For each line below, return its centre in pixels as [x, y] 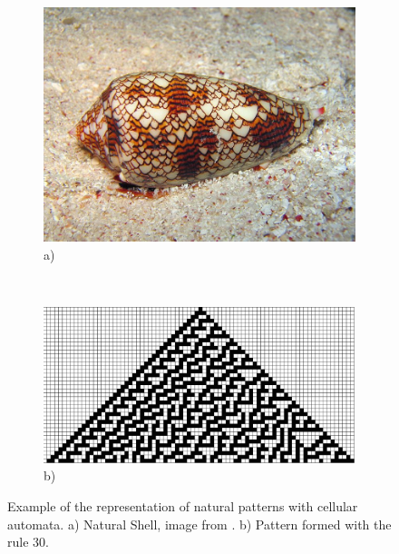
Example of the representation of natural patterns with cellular [183, 505]
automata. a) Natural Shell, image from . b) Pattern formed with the [199, 524]
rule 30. [28, 542]
